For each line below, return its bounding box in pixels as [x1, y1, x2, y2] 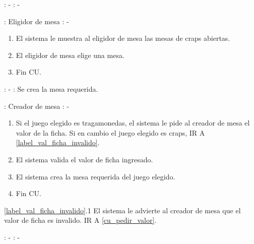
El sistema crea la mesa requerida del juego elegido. [16, 171, 175, 181]
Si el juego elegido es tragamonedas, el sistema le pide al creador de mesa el [16, 117, 250, 128]
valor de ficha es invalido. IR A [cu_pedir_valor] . [4, 215, 157, 225]
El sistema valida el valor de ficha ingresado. [16, 154, 153, 164]
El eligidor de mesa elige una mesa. [16, 49, 124, 60]
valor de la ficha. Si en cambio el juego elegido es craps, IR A [16, 127, 205, 138]
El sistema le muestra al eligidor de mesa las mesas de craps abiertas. [16, 33, 230, 43]
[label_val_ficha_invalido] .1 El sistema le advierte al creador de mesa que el [4, 205, 241, 215]
